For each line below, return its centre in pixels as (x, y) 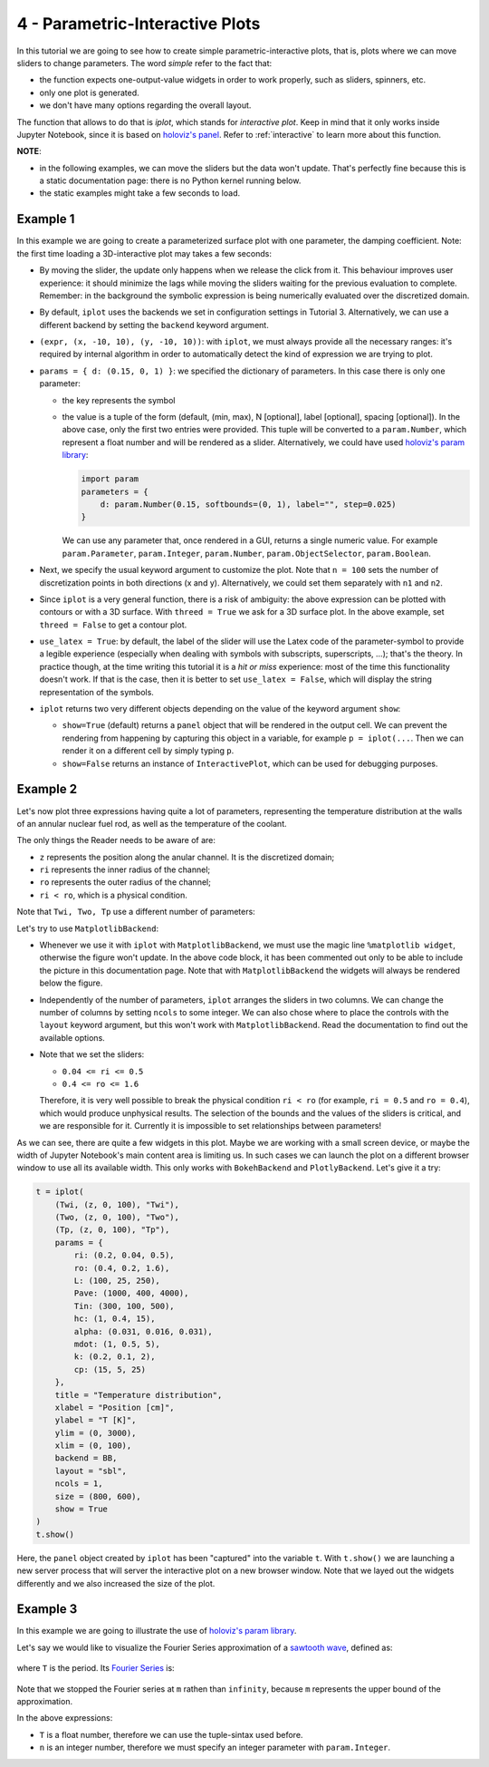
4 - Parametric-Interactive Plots (139, 24)
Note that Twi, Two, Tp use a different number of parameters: (136, 912)
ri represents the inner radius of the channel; (125, 869)
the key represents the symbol (119, 400)
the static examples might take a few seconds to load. (139, 193)
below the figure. (71, 983)
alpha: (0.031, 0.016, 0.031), (143, 1331)
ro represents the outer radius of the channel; (125, 882)
